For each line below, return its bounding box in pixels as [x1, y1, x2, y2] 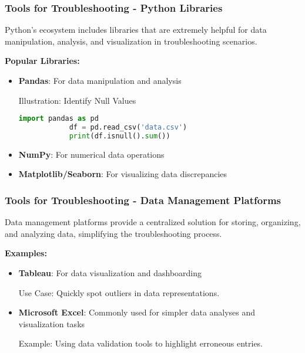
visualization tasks [18, 317, 85, 330]
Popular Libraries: [5, 55, 80, 67]
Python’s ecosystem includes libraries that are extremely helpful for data [5, 23, 267, 36]
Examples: [5, 247, 47, 259]
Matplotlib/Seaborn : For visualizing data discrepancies [18, 168, 227, 180]
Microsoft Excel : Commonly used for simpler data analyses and [18, 306, 256, 318]
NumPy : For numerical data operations [18, 148, 165, 160]
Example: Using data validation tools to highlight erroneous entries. [18, 337, 263, 349]
